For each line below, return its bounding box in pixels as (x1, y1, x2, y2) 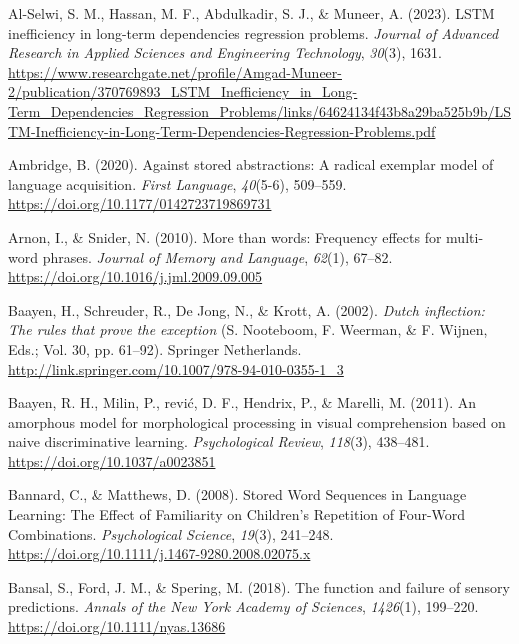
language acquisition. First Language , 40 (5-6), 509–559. (8, 173, 347, 194)
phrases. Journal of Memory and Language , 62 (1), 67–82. (42, 246, 393, 267)
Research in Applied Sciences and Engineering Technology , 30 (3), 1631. (8, 42, 442, 63)
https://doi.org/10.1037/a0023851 (8, 450, 216, 471)
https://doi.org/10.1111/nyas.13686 (8, 616, 226, 637)
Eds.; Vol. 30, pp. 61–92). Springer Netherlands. (8, 338, 302, 359)
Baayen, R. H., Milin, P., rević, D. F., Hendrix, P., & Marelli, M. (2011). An (8, 392, 477, 413)
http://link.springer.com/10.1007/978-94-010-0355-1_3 (8, 358, 344, 379)
